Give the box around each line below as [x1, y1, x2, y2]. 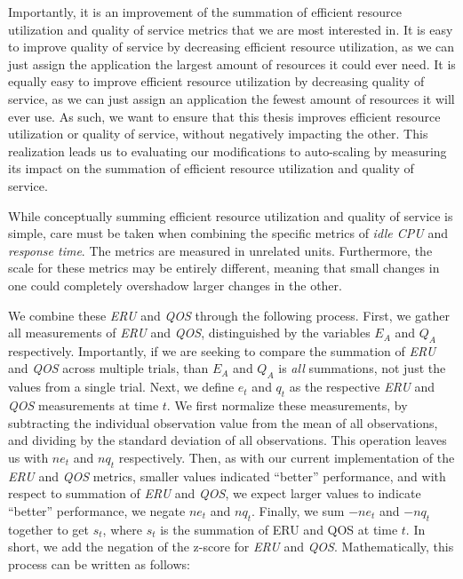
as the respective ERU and [289, 377, 435, 396]
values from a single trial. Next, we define [8, 377, 235, 396]
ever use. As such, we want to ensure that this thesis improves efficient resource [8, 107, 441, 125]
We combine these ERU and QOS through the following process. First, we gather [8, 305, 450, 324]
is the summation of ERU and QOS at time [160, 520, 398, 538]
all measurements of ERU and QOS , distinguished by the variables [8, 323, 371, 342]
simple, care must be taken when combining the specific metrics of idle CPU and [8, 224, 448, 242]
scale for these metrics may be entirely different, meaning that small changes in [8, 258, 440, 277]
